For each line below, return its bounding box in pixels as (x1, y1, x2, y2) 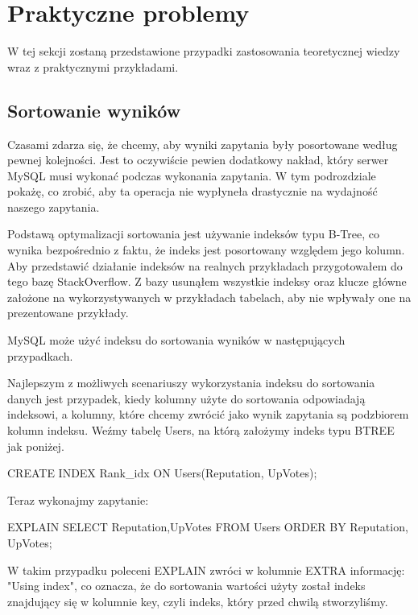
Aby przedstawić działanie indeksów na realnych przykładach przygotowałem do (7, 257, 403, 274)
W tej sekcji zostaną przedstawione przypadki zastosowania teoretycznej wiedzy (7, 43, 400, 60)
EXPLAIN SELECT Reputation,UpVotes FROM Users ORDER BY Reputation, (7, 518, 408, 535)
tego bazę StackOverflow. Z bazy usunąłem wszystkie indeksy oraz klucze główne (7, 273, 407, 290)
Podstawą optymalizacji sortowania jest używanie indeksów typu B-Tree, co (7, 225, 379, 242)
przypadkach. (7, 347, 73, 364)
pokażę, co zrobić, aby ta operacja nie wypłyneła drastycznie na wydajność (7, 183, 378, 200)
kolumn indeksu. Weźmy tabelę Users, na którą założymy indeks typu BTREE (7, 422, 395, 439)
